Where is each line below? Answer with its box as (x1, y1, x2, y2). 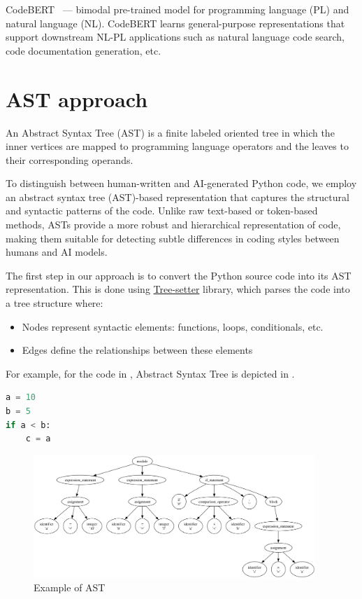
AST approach (6, 84, 148, 113)
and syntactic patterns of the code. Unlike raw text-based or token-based (6, 203, 318, 218)
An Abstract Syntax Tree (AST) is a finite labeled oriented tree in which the (6, 125, 335, 139)
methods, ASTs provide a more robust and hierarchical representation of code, (6, 217, 341, 232)
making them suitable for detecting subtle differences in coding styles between (6, 230, 340, 245)
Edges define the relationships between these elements (22, 343, 253, 357)
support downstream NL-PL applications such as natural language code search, (6, 29, 345, 44)
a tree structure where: (6, 296, 103, 310)
